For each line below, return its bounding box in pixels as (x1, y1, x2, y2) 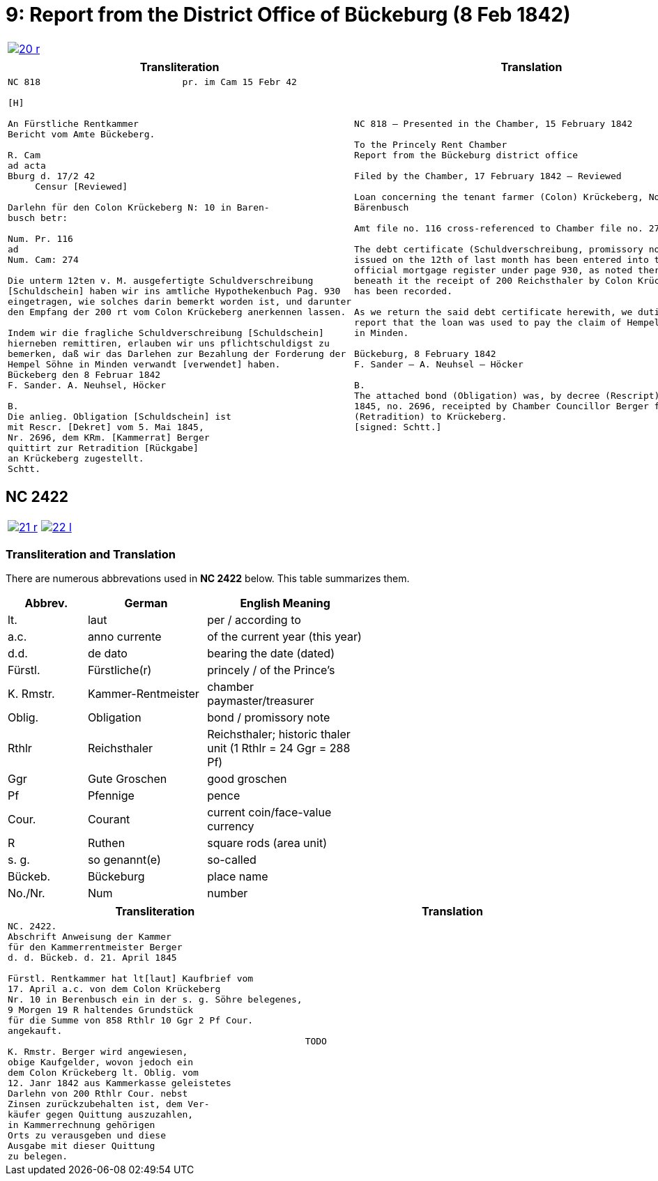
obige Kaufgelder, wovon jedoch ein (8, 1057, 194, 1068)
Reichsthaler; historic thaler (207, 727, 351, 742)
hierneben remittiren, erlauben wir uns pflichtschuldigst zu (8, 337, 330, 349)
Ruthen (87, 836, 125, 851)
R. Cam (8, 149, 40, 160)
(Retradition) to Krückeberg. (354, 411, 507, 422)
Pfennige (87, 788, 135, 803)
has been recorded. (354, 285, 452, 296)
